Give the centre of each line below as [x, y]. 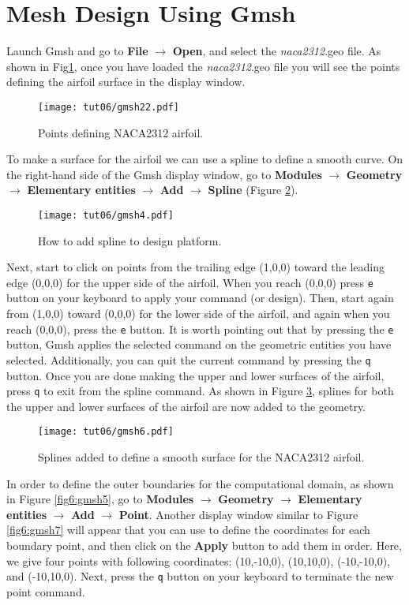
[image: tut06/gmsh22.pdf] [109, 107]
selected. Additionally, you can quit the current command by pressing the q [189, 359]
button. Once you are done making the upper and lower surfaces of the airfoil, [195, 375]
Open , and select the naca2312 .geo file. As [277, 51]
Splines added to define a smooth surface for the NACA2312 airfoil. [201, 457]
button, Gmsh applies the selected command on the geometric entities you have [199, 344]
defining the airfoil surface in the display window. [126, 82]
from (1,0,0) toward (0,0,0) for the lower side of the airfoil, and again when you [198, 314]
